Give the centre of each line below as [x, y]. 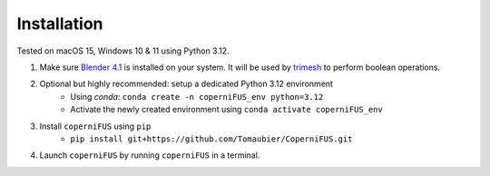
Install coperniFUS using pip [95, 126]
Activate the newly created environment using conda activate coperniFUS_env [226, 110]
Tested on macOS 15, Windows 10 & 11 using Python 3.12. [123, 51]
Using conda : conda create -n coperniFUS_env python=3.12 [197, 96]
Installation [60, 24]
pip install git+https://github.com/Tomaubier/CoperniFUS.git [211, 139]
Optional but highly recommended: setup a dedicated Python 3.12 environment [186, 84]
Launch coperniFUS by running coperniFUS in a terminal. [150, 155]
